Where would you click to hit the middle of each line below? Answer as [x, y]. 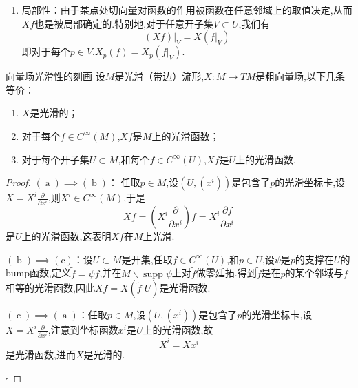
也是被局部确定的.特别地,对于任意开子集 [124, 23]
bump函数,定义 [38, 273]
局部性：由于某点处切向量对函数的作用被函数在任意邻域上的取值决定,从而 [187, 10]
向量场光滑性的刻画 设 [55, 76]
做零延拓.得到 [226, 273]
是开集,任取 [147, 259]
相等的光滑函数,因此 [50, 288]
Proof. [18, 182]
